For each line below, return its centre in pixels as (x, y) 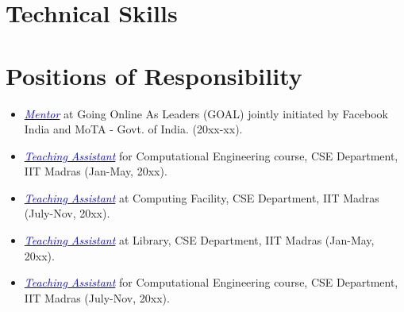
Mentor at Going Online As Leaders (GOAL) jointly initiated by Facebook (206, 113)
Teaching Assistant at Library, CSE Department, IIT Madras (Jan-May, (199, 240)
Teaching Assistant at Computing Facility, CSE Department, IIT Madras (202, 197)
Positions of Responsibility (154, 75)
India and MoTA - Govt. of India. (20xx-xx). (133, 129)
